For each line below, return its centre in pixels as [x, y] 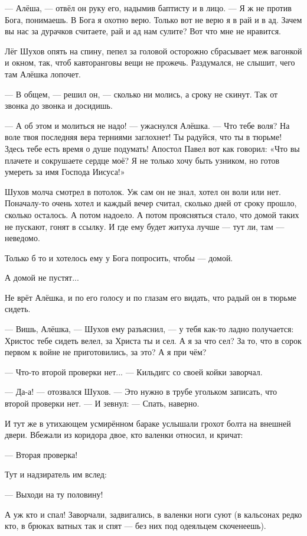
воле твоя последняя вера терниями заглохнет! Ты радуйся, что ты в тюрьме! [143, 137]
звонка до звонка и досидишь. [59, 105]
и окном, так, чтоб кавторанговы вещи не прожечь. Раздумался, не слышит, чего [150, 62]
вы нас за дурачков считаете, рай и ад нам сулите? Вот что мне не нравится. [143, 31]
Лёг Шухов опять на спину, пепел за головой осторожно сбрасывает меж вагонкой [153, 51]
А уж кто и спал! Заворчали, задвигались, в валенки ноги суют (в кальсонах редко [153, 514]
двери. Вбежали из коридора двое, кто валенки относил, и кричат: [124, 435]
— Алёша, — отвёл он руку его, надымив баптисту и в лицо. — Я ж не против [148, 8]
